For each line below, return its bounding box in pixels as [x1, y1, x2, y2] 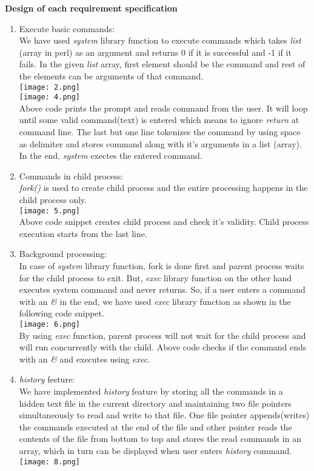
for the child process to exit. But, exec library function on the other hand [19, 271, 292, 284]
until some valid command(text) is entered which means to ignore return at [19, 113, 299, 126]
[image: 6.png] [19, 320, 81, 329]
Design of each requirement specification [5, 2, 178, 14]
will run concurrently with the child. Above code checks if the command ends [19, 341, 307, 353]
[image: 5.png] [19, 206, 81, 215]
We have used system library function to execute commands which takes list [19, 34, 301, 47]
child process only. [19, 193, 87, 206]
